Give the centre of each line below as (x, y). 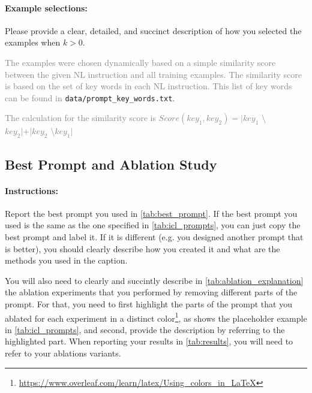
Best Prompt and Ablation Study (111, 164)
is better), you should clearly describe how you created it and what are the (142, 248)
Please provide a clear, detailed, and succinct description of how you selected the (153, 30)
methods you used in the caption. (66, 260)
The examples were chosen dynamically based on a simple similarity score (140, 62)
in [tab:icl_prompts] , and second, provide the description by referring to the (145, 329)
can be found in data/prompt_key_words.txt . (90, 97)
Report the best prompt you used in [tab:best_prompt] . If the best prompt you (151, 213)
